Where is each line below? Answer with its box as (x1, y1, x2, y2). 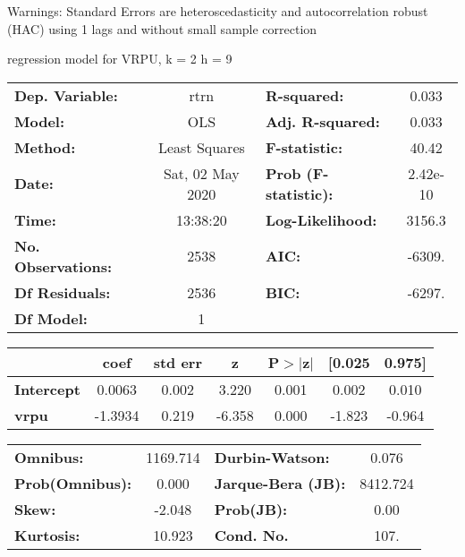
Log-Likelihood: (265, 209, 377, 230)
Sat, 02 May (163, 162, 240, 184)
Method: (14, 136, 76, 158)
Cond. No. (214, 524, 289, 545)
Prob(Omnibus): (14, 472, 132, 493)
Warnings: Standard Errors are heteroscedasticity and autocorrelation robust (7, 2, 428, 20)
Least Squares (157, 136, 245, 158)
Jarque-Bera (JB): (214, 472, 346, 493)
